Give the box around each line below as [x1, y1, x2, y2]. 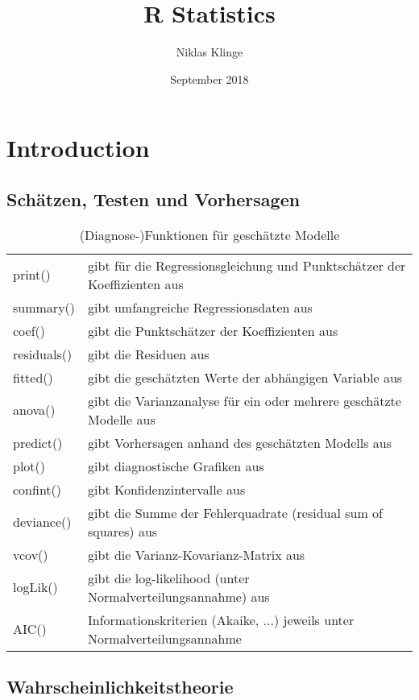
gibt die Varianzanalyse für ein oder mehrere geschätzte [88, 391, 401, 410]
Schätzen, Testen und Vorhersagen [6, 186, 301, 211]
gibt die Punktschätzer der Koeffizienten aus [88, 321, 338, 340]
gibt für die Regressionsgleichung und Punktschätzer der [88, 255, 406, 275]
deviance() [13, 512, 72, 532]
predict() [13, 433, 63, 452]
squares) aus [88, 521, 158, 541]
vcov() [13, 545, 48, 564]
